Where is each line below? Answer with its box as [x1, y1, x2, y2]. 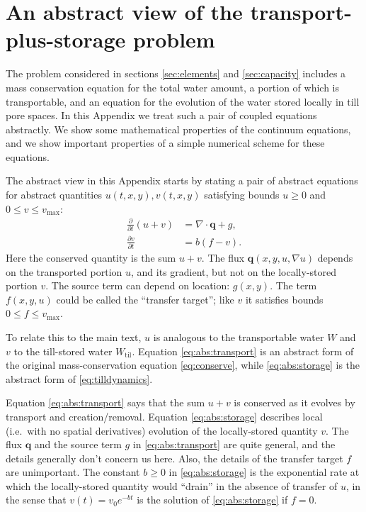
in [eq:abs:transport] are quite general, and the [132, 437, 336, 452]
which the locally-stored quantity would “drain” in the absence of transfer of [6, 478, 338, 493]
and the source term [34, 437, 122, 452]
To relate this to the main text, [6, 329, 142, 344]
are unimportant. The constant [6, 464, 140, 479]
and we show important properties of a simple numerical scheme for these [6, 135, 325, 150]
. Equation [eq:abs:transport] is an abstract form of [132, 343, 354, 358]
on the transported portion [6, 264, 122, 279]
